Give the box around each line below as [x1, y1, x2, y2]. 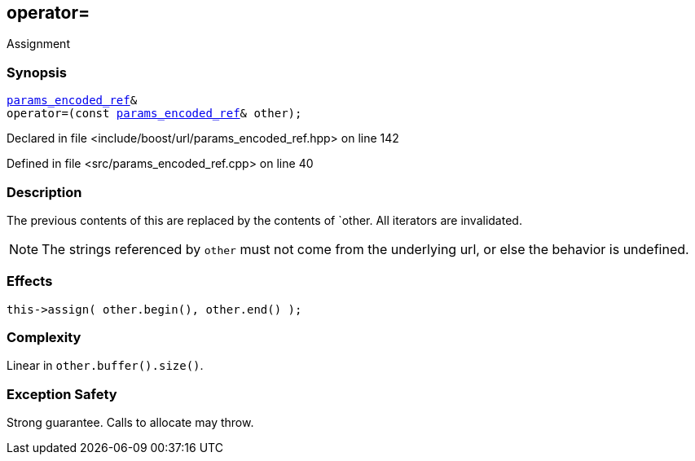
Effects [7, 273, 53, 290]
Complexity [7, 329, 81, 346]
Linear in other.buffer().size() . [7, 358, 204, 373]
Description [7, 183, 82, 200]
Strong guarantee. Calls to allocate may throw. [7, 415, 254, 430]
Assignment [7, 37, 70, 51]
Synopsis [7, 64, 67, 81]
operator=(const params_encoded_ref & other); [7, 107, 302, 121]
